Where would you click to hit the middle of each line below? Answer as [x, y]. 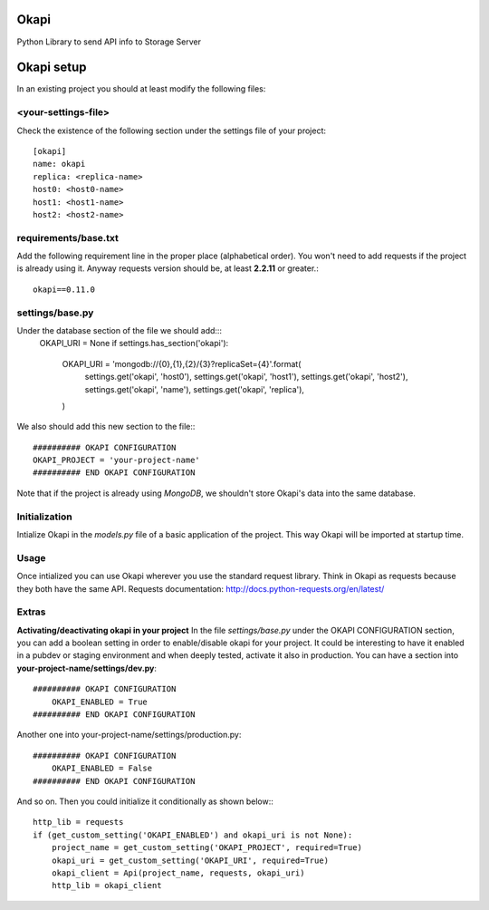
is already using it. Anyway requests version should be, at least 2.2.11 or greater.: [168, 268]
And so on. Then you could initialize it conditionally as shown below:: [145, 801]
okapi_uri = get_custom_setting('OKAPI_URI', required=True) [190, 860]
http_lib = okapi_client [106, 886]
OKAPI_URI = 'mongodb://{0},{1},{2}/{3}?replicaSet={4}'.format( [182, 363]
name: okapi [59, 164]
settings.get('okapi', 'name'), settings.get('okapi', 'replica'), [195, 389]
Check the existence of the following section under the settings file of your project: [171, 131]
